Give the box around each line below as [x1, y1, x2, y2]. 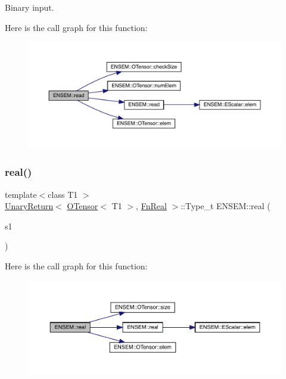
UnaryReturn [5, 200, 54, 212]
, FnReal [136, 200, 167, 212]
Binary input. [5, 1, 54, 13]
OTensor [67, 200, 98, 212]
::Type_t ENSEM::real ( [181, 200, 271, 212]
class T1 [48, 188, 78, 200]
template [5, 188, 37, 200]
